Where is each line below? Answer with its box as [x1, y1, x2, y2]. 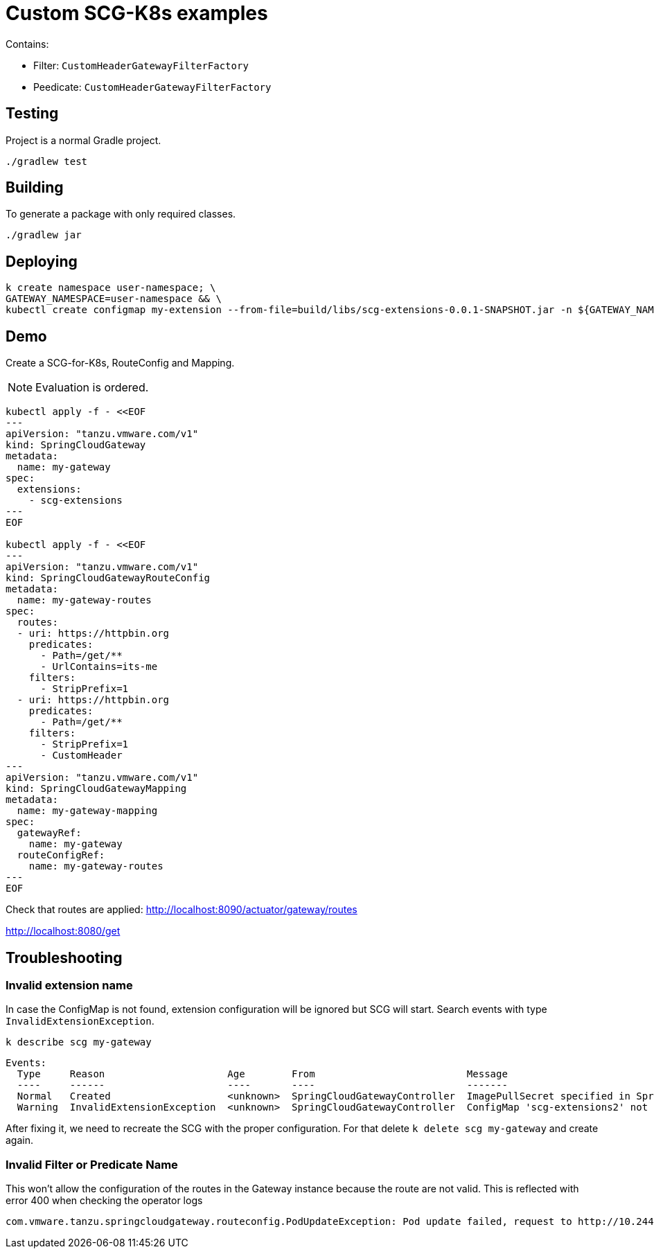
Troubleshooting [6, 948, 123, 966]
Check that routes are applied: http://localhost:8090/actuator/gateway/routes [6, 903, 357, 916]
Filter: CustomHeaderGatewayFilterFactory [33, 59, 249, 71]
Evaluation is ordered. [35, 380, 149, 395]
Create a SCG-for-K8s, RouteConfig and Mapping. [6, 357, 235, 369]
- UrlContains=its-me [40, 661, 158, 673]
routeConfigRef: [17, 849, 105, 861]
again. [6, 1134, 34, 1147]
